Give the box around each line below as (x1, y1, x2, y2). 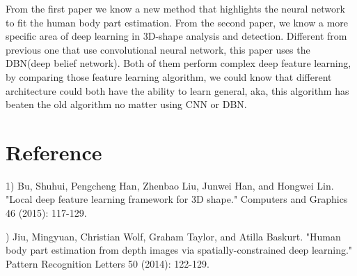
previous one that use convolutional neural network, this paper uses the (6, 42, 310, 56)
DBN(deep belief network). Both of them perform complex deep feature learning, (6, 56, 351, 70)
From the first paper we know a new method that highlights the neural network (6, 1, 345, 15)
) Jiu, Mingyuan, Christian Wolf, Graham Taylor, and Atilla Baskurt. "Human (6, 229, 341, 243)
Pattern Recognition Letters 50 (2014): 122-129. (6, 256, 209, 270)
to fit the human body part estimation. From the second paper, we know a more (6, 15, 349, 29)
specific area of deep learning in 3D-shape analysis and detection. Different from (6, 29, 347, 43)
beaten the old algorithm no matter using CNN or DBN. (6, 97, 247, 112)
